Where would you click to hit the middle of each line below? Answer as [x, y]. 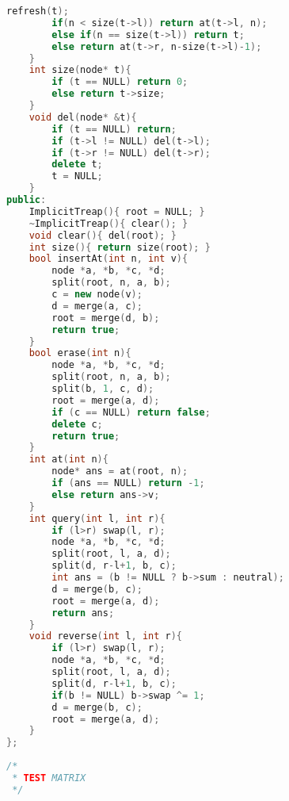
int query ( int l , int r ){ [97, 518]
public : [27, 200]
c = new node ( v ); [97, 294]
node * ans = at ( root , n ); [120, 471]
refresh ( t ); [38, 11]
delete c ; [77, 424]
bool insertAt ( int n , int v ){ [108, 259]
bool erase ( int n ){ [80, 353]
